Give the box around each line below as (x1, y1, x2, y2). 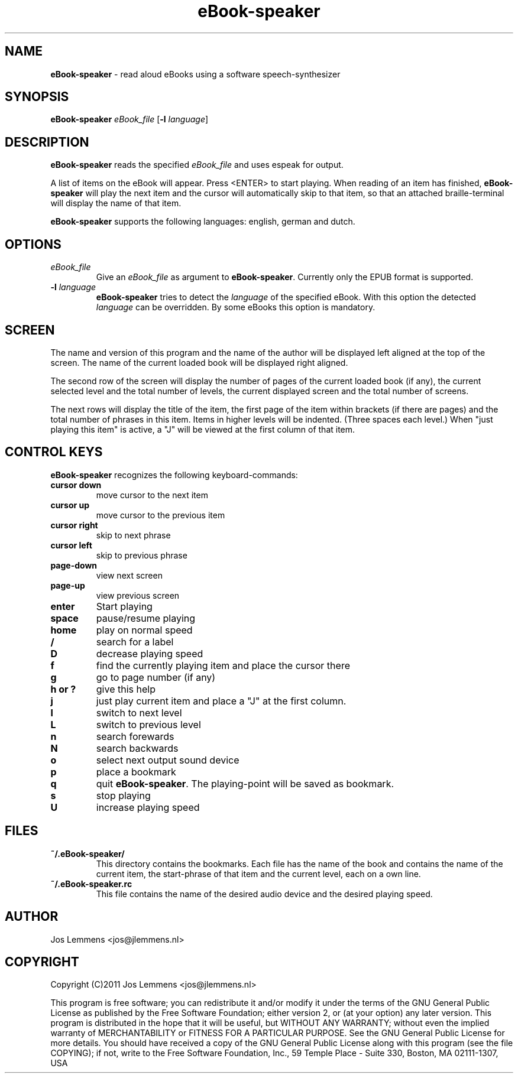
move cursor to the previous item (96, 509, 225, 520)
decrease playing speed (96, 647, 203, 660)
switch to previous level (96, 718, 201, 730)
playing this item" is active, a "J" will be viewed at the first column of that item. (50, 424, 355, 434)
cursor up (50, 499, 90, 510)
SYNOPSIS (5, 89, 69, 105)
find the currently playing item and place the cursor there (96, 659, 350, 671)
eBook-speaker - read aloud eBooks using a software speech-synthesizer (50, 69, 341, 79)
